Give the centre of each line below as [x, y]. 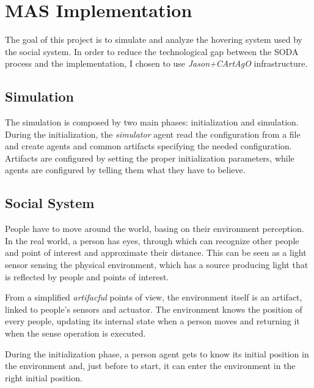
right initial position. [44, 377]
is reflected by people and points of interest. [87, 276]
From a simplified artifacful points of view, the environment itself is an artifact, [154, 297]
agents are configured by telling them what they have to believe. [125, 170]
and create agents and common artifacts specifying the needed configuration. [148, 146]
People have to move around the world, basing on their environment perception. [155, 229]
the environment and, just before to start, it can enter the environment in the [150, 366]
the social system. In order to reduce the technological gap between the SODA [152, 51]
